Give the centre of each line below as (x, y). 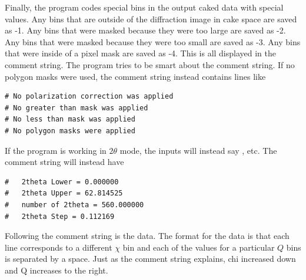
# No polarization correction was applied (89, 97)
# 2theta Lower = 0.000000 (62, 182)
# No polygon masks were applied (70, 131)
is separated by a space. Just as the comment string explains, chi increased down (150, 259)
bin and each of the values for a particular (199, 247)
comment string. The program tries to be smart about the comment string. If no (150, 64)
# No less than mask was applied (70, 119)
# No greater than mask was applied (76, 108)
